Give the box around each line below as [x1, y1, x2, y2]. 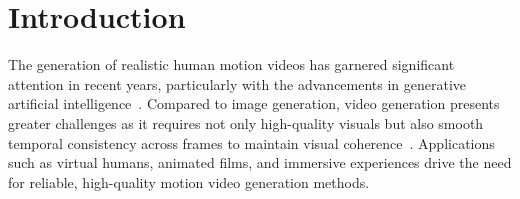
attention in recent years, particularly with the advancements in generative [8, 73, 467, 94]
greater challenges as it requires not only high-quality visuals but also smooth [8, 112, 484, 133]
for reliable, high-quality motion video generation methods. [8, 171, 370, 192]
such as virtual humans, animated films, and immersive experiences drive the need [8, 152, 512, 173]
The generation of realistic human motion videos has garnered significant [8, 54, 455, 75]
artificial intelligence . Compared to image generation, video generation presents [8, 93, 500, 114]
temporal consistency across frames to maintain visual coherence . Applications [8, 132, 495, 153]
